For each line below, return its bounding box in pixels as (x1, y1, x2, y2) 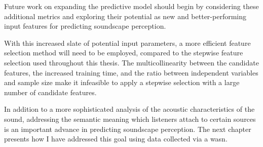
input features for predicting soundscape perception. (4, 21, 166, 31)
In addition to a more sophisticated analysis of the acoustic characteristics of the (4, 104, 255, 114)
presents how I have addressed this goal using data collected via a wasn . (4, 133, 228, 144)
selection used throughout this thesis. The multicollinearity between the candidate (4, 57, 259, 67)
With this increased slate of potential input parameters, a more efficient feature (4, 37, 251, 48)
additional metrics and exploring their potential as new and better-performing (4, 11, 247, 21)
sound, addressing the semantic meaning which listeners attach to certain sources (4, 113, 256, 124)
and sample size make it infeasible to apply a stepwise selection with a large (4, 77, 240, 88)
